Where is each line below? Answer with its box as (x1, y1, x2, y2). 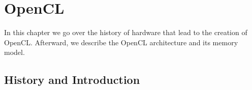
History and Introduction (4, 72, 140, 87)
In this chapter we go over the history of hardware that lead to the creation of (4, 27, 247, 38)
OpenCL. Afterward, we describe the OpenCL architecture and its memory (4, 37, 238, 47)
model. (4, 47, 25, 57)
